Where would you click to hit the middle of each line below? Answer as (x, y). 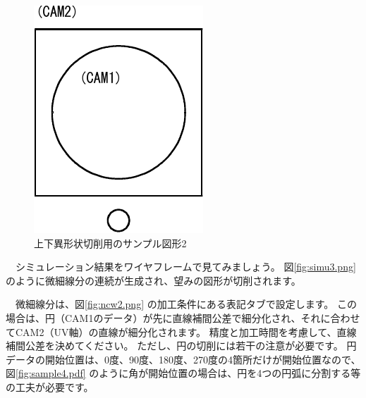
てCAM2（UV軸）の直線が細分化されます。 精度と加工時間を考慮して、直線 (181, 331)
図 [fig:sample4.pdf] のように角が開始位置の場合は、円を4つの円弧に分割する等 (183, 373)
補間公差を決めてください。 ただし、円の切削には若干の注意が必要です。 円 (181, 346)
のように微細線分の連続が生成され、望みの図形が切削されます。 (153, 280)
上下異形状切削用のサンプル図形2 (110, 243)
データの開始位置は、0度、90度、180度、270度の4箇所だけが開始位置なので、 (183, 359)
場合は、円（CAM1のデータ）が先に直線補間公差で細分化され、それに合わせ (183, 317)
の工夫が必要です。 (50, 386)
